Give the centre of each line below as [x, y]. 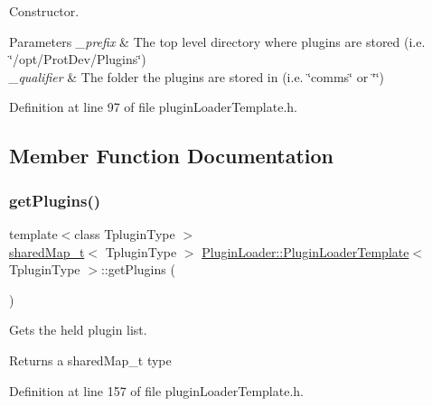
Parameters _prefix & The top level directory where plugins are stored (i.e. [217, 41]
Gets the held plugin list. [78, 330]
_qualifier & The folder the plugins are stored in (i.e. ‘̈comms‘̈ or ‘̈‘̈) [197, 76]
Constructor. [44, 11]
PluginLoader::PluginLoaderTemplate [305, 251]
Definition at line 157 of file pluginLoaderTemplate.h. [156, 390]
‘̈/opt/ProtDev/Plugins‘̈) [78, 59]
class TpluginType [125, 233]
